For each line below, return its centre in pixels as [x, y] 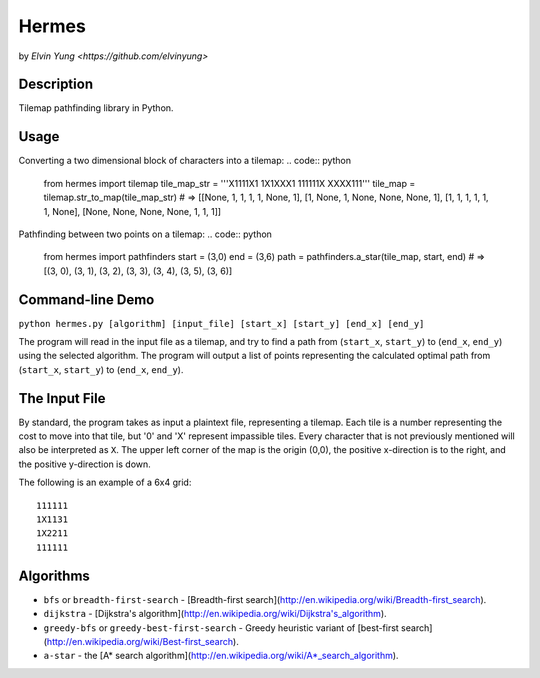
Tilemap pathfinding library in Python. [96, 108]
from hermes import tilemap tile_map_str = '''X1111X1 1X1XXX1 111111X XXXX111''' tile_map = [229, 183]
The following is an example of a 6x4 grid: [105, 482]
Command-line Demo [86, 299]
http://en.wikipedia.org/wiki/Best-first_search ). [142, 641]
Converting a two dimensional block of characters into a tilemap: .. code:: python [185, 161]
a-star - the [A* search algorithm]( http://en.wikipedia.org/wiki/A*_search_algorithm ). [221, 656]
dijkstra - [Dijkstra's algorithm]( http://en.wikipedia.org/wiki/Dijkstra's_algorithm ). [215, 614]
